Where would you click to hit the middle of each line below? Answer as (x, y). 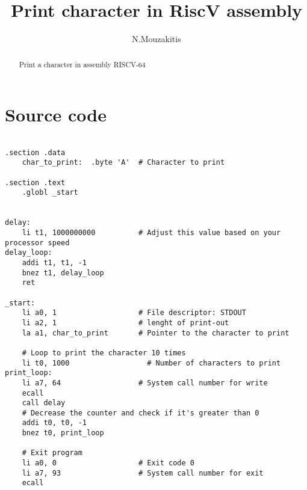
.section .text (35, 182)
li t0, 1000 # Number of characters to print (151, 363)
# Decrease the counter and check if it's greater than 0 (141, 413)
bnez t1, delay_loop (63, 273)
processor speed (37, 243)
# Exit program (52, 453)
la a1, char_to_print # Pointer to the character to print (156, 333)
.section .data (35, 152)
